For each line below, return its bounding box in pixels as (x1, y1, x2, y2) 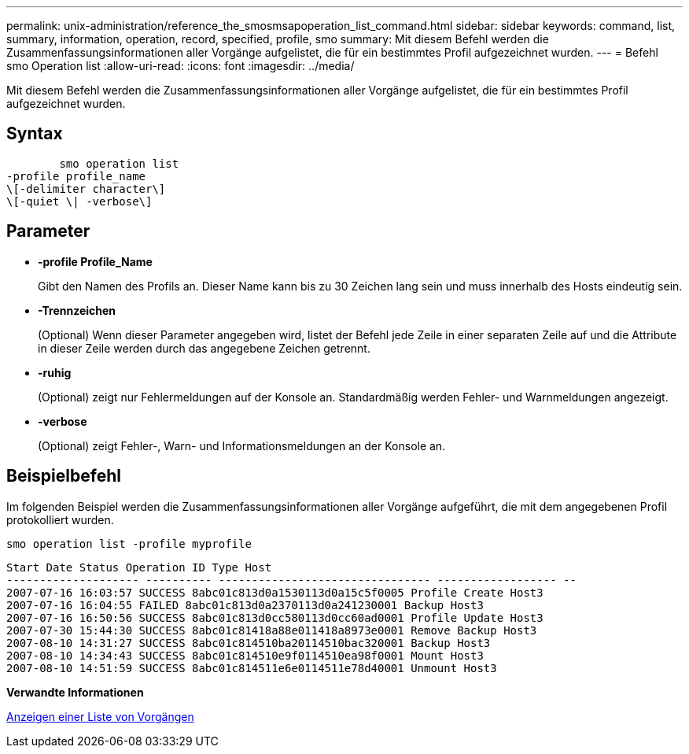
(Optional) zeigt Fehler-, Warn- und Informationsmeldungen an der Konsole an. (38, 438, 446, 453)
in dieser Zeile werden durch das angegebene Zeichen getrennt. (38, 341, 370, 355)
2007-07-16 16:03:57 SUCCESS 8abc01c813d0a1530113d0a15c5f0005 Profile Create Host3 (6, 586, 543, 599)
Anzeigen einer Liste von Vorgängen (6, 709, 194, 723)
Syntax (6, 124, 63, 144)
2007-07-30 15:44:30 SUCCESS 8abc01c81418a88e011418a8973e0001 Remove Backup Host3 (6, 623, 537, 637)
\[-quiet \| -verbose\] (6, 194, 153, 208)
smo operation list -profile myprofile (6, 537, 252, 550)
